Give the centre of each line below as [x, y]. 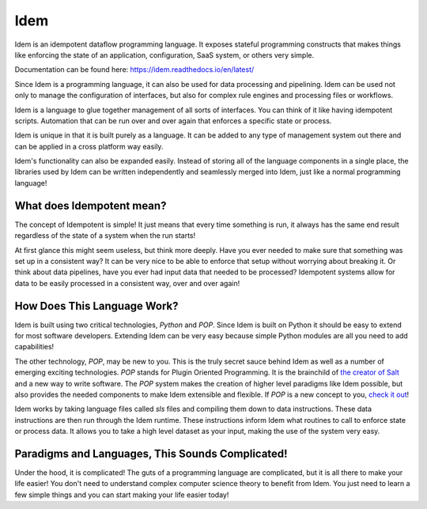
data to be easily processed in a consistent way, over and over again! [127, 283]
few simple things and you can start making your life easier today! [122, 495]
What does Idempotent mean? [91, 205]
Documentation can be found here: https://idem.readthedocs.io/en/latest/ [134, 70]
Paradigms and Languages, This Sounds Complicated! [151, 453]
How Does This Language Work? [96, 305]
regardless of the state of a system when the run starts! [105, 236]
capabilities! [34, 347]
